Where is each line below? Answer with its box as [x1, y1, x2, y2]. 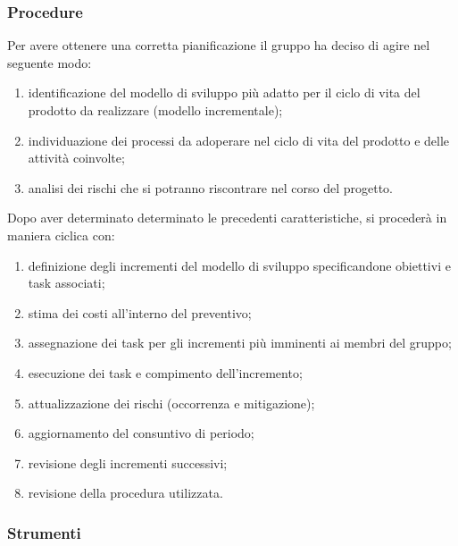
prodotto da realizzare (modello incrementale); [28, 101, 283, 119]
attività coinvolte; [28, 148, 125, 167]
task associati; [28, 273, 105, 292]
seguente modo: [7, 53, 92, 71]
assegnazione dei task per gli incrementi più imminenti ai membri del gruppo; [28, 333, 452, 352]
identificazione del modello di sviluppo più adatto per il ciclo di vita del [28, 83, 421, 102]
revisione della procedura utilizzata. [28, 483, 223, 502]
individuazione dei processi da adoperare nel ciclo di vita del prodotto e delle [28, 130, 450, 149]
